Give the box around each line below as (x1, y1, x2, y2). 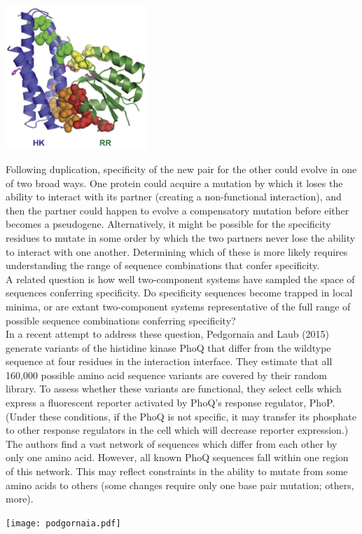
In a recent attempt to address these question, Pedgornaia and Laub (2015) (6, 327, 330, 341)
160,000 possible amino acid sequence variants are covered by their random (6, 367, 327, 382)
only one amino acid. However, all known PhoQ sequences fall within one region (6, 450, 349, 465)
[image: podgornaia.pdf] (6, 518, 121, 528)
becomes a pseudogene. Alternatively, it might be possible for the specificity (6, 217, 331, 231)
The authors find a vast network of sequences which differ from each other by (6, 436, 337, 451)
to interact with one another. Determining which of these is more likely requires (6, 244, 348, 259)
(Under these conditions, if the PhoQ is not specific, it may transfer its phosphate (6, 409, 356, 423)
